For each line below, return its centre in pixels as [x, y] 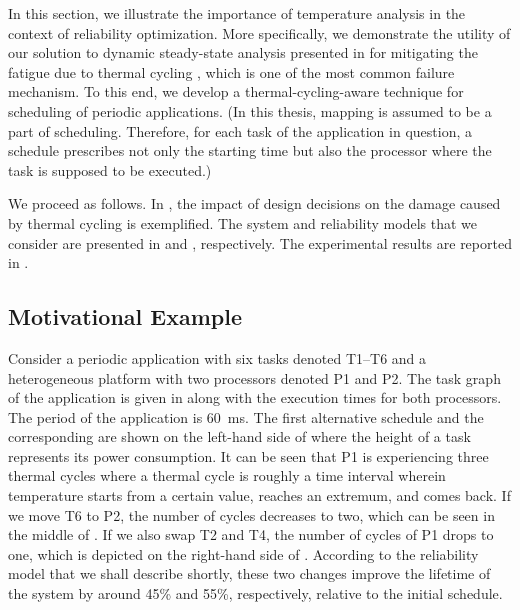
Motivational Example [125, 316]
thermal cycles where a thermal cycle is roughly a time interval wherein [227, 475]
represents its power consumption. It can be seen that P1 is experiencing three [248, 455]
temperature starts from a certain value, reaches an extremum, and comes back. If [259, 495]
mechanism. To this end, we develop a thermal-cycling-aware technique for [236, 91]
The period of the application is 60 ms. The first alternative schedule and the [246, 416]
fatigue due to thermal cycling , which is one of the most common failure [231, 71]
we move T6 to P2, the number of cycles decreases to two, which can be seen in [251, 514]
